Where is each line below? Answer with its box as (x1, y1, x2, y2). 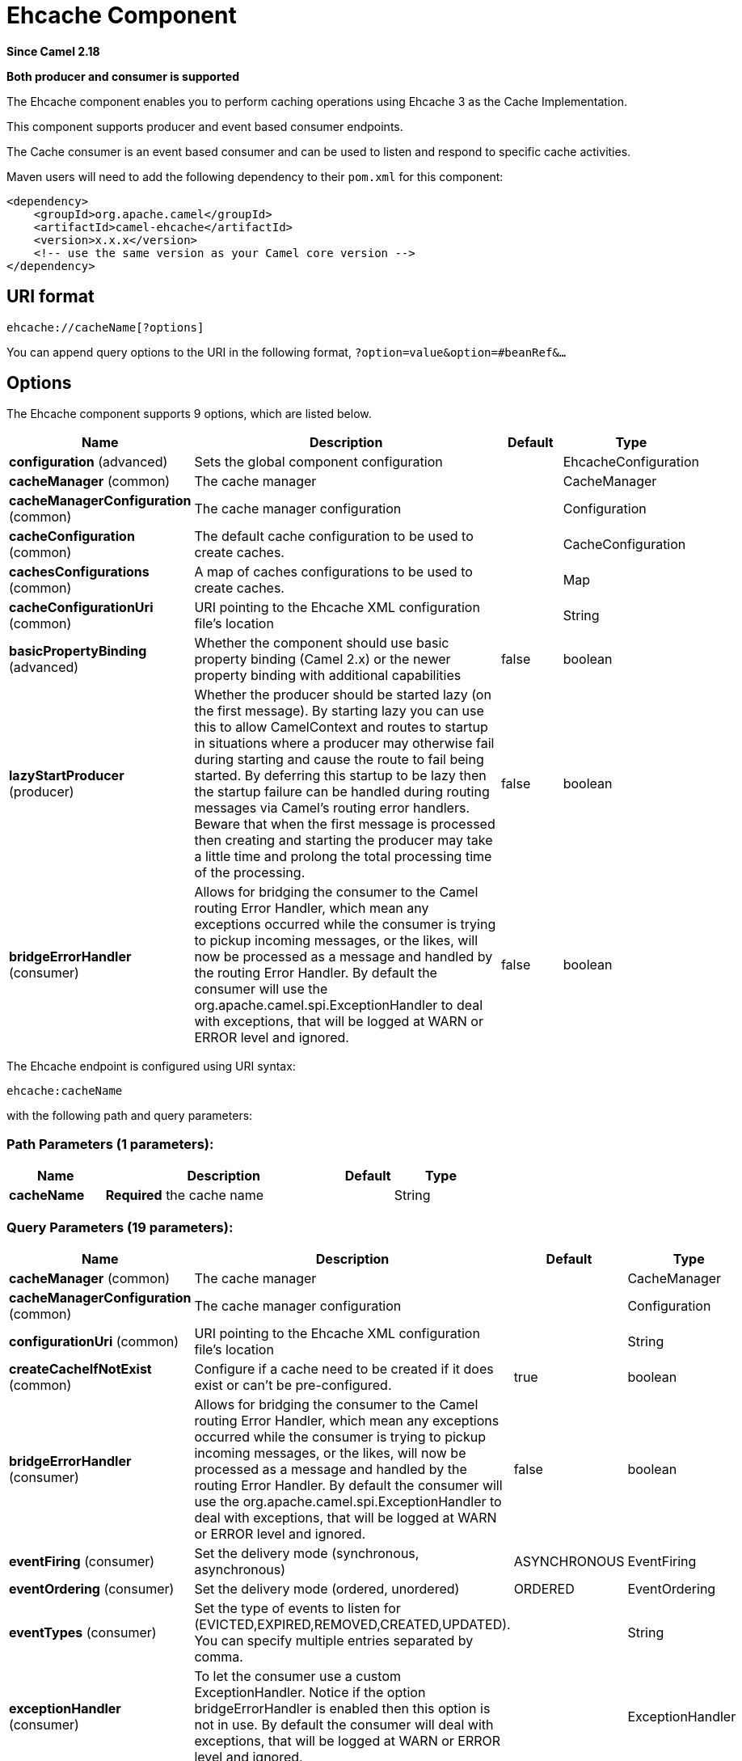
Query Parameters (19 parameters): (6, 1218, 234, 1235)
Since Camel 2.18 (6, 44, 100, 58)
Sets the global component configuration (194, 454, 443, 471)
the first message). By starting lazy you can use (194, 703, 484, 720)
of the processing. (194, 864, 306, 881)
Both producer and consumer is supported (6, 69, 240, 83)
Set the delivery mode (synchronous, (194, 1544, 419, 1561)
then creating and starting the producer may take (194, 832, 493, 849)
